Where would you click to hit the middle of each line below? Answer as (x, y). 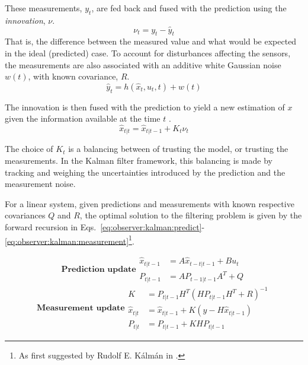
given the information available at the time (83, 118)
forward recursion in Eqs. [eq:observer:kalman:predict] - (105, 227)
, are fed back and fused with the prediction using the (189, 8)
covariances (25, 215)
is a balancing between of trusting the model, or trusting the (178, 149)
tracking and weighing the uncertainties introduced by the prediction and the (145, 172)
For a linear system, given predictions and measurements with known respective (150, 203)
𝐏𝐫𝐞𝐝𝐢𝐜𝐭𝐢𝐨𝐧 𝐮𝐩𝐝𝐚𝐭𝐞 (99, 270)
